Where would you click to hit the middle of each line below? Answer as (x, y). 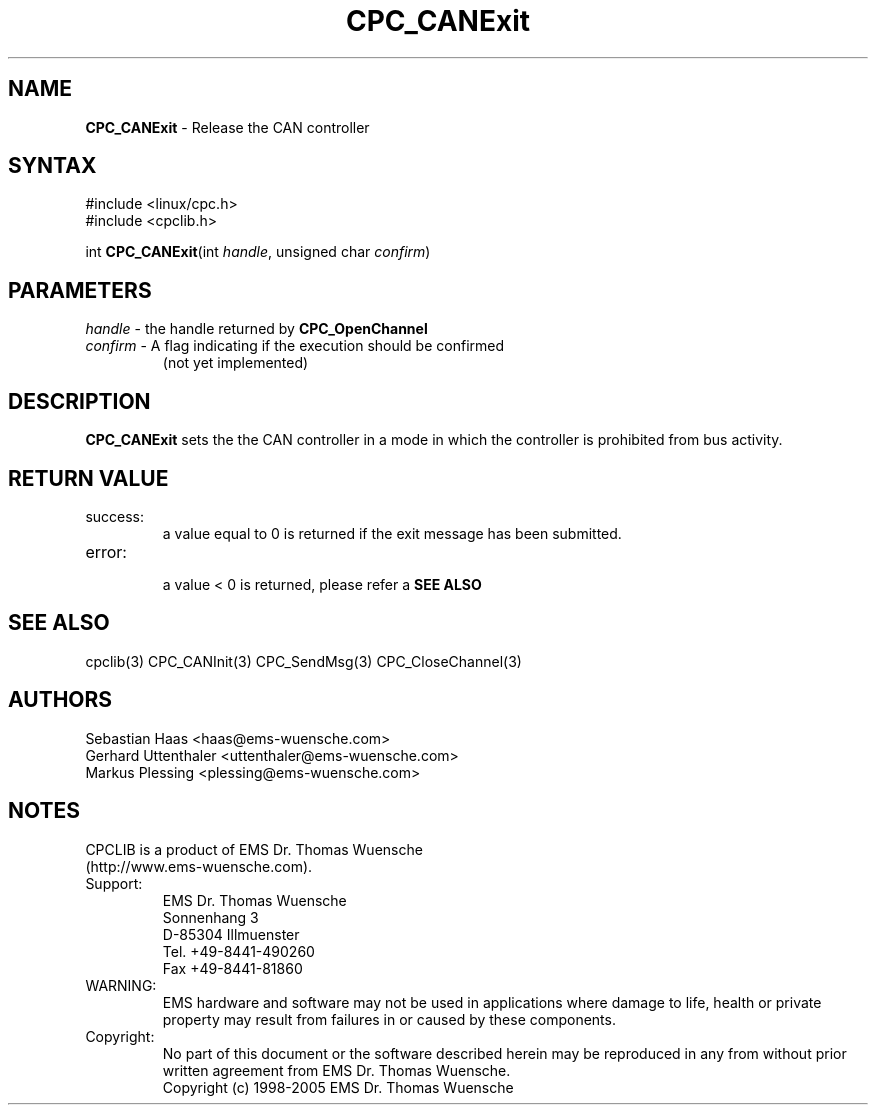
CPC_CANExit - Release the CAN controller (227, 127)
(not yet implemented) (235, 363)
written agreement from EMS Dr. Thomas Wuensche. (336, 1070)
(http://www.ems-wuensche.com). (199, 866)
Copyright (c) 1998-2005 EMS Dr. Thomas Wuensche (338, 1087)
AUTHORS (60, 700)
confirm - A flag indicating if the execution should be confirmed (295, 346)
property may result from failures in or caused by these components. (389, 1019)
